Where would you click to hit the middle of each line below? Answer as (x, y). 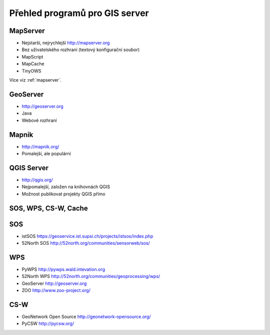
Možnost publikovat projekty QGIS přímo (63, 194)
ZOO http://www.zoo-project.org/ (56, 290)
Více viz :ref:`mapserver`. (35, 80)
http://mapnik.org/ (40, 146)
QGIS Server (29, 168)
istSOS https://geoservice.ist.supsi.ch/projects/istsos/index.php (87, 236)
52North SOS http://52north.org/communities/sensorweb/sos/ (86, 243)
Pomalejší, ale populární (46, 153)
